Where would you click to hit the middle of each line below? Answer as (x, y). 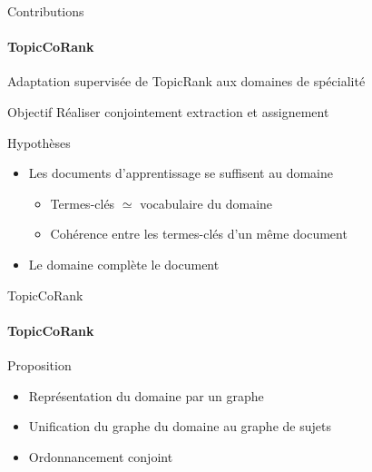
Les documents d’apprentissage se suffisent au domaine (181, 173)
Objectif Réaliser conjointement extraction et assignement (168, 111)
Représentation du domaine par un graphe (146, 395)
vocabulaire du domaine (206, 203)
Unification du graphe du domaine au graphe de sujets (180, 426)
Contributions (46, 11)
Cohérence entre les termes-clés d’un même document (199, 234)
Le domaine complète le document (124, 264)
